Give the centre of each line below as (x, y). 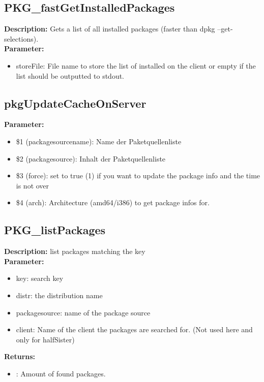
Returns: (20, 356)
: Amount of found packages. (61, 373)
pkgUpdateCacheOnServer (75, 103)
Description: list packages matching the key (75, 251)
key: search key (40, 278)
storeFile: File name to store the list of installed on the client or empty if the (136, 65)
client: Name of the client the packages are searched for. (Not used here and (134, 329)
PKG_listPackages (55, 230)
